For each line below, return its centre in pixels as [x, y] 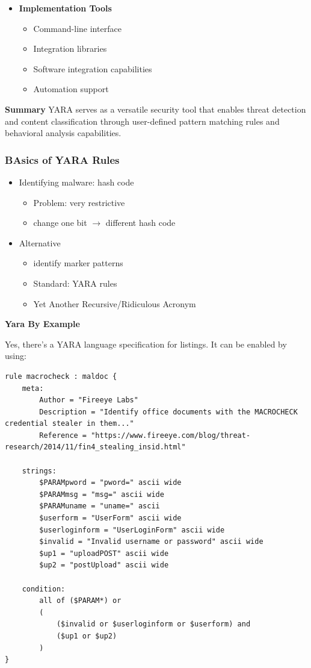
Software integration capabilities [93, 68]
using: [16, 356]
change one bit [60, 223]
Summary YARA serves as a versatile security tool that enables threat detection [155, 109]
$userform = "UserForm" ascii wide [110, 518]
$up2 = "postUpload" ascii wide [104, 565]
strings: [39, 471]
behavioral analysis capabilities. [63, 133]
